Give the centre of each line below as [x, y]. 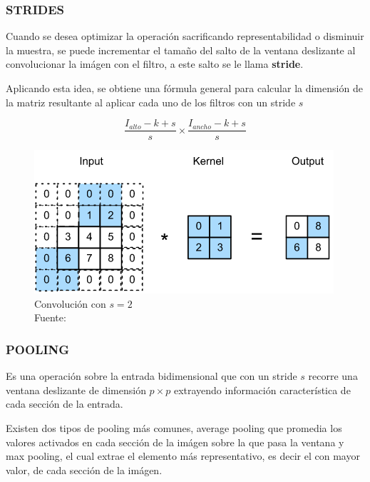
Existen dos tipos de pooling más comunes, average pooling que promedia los [174, 428]
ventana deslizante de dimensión [76, 390]
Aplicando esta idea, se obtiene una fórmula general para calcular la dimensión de [184, 88]
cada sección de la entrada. [65, 404]
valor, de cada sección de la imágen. [84, 470]
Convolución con [70, 303]
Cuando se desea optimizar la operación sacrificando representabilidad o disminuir [185, 36]
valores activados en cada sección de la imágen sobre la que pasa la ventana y [175, 442]
